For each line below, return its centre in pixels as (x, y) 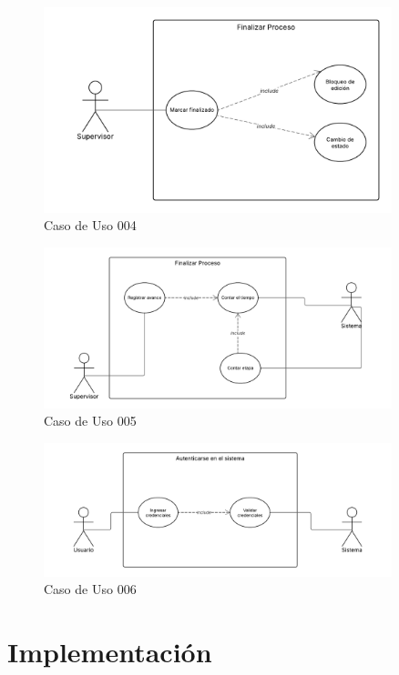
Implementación (110, 651)
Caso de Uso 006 (90, 589)
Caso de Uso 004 (90, 225)
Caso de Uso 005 (90, 421)
